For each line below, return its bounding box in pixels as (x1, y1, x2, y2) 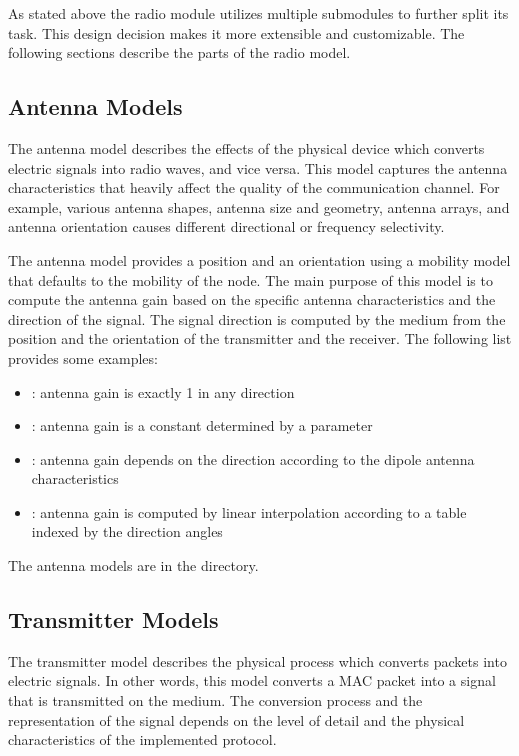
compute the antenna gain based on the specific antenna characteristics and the (8, 289, 496, 310)
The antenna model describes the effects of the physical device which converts (8, 137, 485, 158)
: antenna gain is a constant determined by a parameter (31, 415, 373, 436)
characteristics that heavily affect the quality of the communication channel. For (8, 177, 500, 198)
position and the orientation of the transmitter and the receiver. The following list (8, 328, 512, 349)
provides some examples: (8, 347, 158, 368)
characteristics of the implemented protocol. (8, 729, 277, 750)
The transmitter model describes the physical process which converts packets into (8, 650, 507, 671)
